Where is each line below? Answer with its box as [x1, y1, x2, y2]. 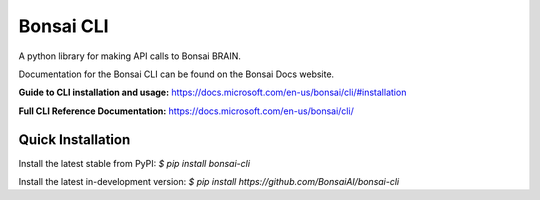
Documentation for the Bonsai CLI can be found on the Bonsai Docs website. [18, 68, 335, 80]
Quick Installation [18, 131, 131, 148]
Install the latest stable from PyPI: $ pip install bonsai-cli [18, 157, 250, 169]
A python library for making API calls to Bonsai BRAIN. [18, 50, 242, 62]
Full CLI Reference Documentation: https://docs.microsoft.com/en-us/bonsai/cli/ [18, 105, 354, 117]
